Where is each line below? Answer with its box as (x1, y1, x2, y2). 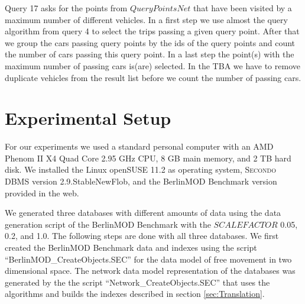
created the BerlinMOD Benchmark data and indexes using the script (5, 241, 257, 254)
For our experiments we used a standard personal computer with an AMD (5, 140, 274, 153)
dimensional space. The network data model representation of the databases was (5, 264, 296, 277)
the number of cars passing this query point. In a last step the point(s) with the (5, 48, 294, 60)
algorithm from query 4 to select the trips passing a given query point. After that (5, 25, 300, 37)
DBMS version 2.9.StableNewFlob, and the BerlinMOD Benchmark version (5, 175, 277, 187)
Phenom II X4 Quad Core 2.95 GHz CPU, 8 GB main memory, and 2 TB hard (5, 151, 291, 164)
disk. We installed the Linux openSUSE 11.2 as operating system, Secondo (5, 163, 276, 176)
